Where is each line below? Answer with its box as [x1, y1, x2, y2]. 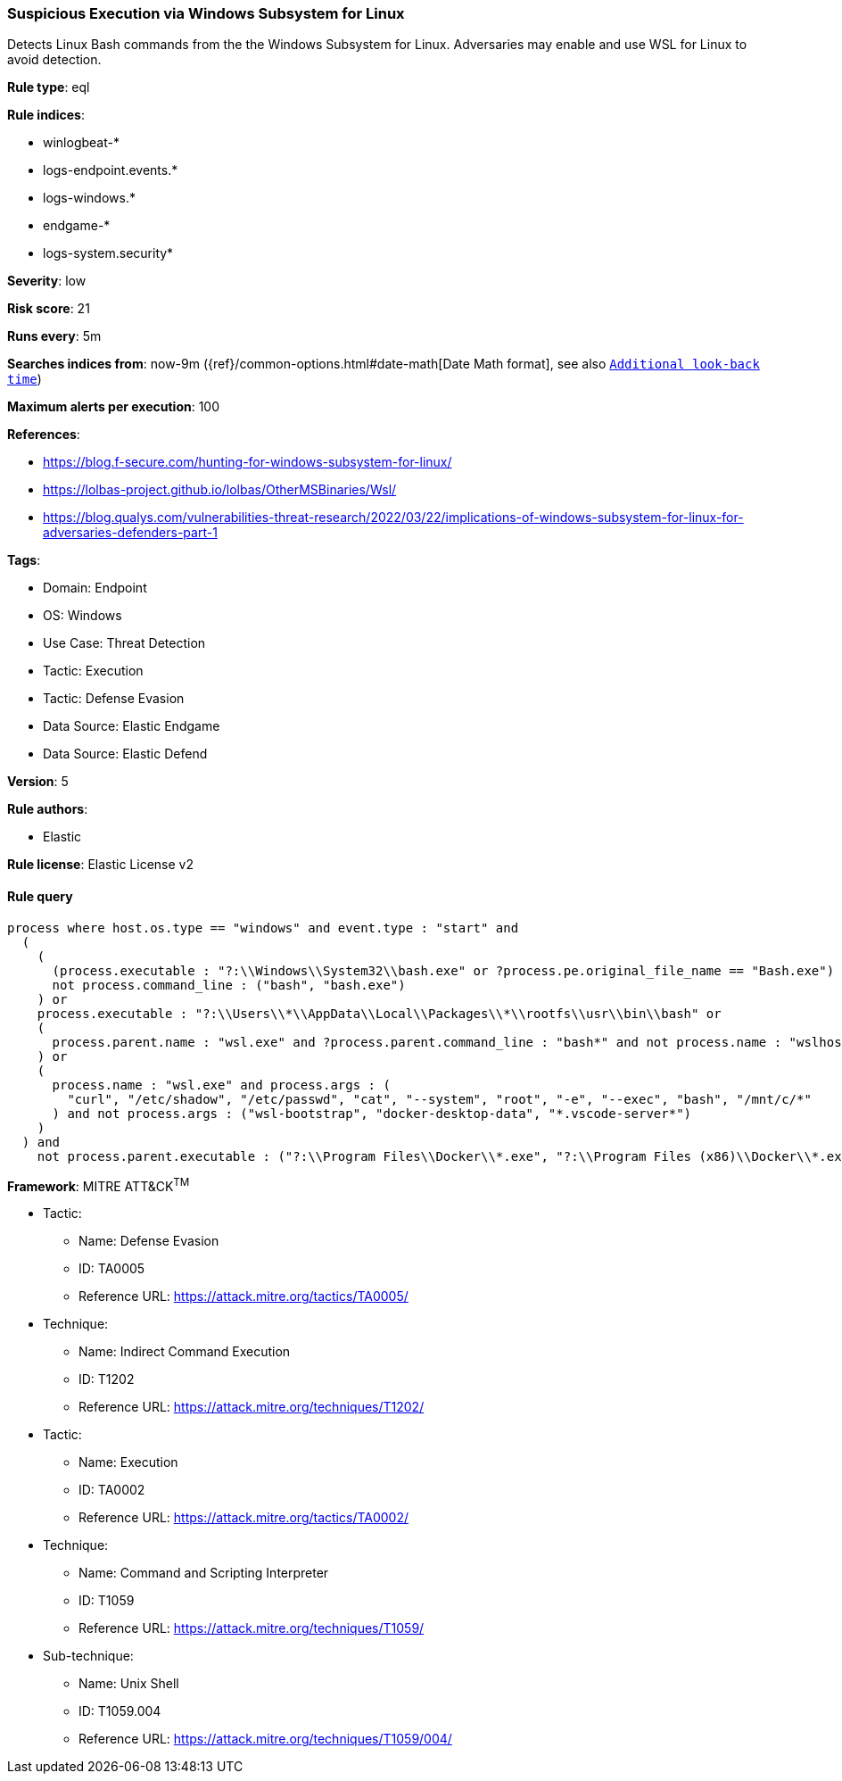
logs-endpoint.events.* [43, 162, 178, 178]
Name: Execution [78, 1454, 178, 1470]
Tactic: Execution [43, 663, 144, 679]
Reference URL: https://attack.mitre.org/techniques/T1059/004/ [78, 1731, 452, 1747]
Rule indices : [7, 107, 85, 123]
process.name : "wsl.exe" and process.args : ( [52, 1077, 391, 1092]
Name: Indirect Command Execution [78, 1344, 291, 1360]
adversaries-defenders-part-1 [43, 525, 218, 541]
